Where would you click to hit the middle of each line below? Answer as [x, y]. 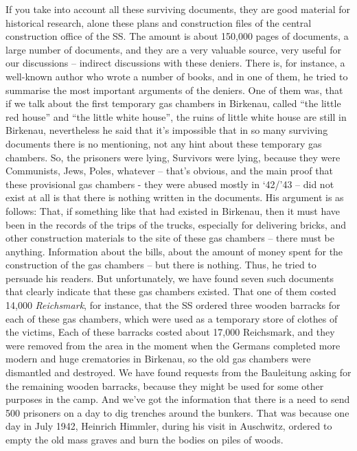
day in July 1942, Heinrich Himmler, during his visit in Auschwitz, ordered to [169, 426]
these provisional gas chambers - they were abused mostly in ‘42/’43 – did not [170, 184]
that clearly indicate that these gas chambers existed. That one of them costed [171, 291]
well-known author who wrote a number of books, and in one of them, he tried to [177, 76]
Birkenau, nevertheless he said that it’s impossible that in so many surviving [167, 130]
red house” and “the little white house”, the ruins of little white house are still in [176, 116]
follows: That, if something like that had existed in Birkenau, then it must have [173, 210]
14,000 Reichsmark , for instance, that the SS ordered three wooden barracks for [173, 305]
